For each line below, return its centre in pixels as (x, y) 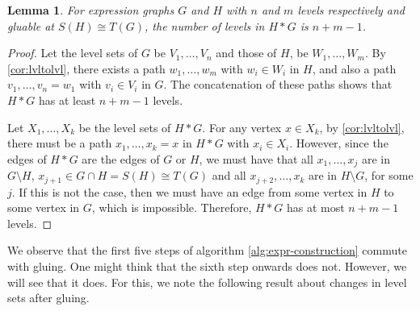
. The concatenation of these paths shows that (278, 84)
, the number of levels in (205, 25)
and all (229, 175)
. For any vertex (242, 127)
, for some (389, 175)
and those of (246, 53)
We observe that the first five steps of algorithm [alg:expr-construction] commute (207, 250)
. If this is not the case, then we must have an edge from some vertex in (189, 191)
